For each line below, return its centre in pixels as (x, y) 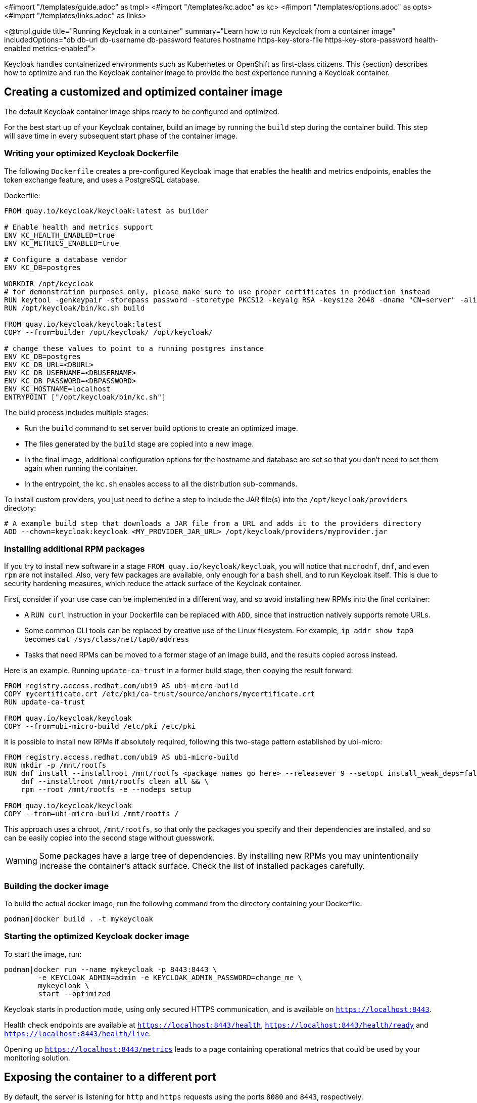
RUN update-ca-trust (45, 702)
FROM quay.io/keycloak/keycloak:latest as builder (106, 211)
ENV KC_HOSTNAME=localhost (57, 389)
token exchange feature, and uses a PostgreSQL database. (102, 180)
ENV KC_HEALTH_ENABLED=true (60, 235)
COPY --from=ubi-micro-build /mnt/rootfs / (91, 814)
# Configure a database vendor (66, 259)
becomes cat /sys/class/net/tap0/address (107, 639)
